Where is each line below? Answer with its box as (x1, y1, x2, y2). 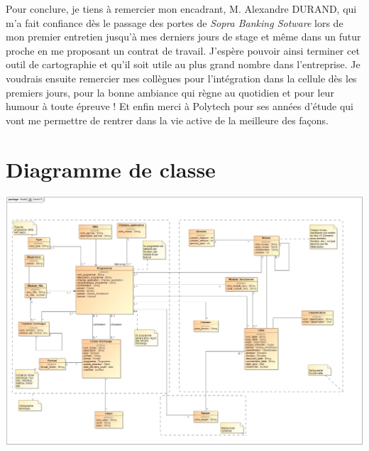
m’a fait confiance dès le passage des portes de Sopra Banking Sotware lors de (6, 15, 343, 30)
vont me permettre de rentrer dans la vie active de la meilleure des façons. (6, 112, 329, 127)
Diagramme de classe (6, 154, 216, 183)
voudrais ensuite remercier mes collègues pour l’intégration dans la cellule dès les (6, 70, 357, 85)
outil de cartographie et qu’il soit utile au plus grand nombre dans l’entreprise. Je (6, 57, 360, 72)
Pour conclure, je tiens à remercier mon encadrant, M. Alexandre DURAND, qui (6, 1, 357, 16)
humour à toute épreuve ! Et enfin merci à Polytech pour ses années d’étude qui (6, 99, 353, 114)
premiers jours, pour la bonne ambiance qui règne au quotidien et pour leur (6, 85, 334, 99)
